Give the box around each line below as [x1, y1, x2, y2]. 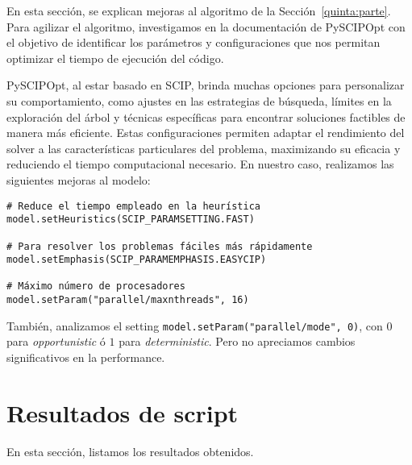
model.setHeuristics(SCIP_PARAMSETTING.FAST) [6, 214, 255, 226]
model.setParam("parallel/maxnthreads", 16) [6, 294, 249, 306]
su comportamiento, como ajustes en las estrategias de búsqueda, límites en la [6, 92, 392, 109]
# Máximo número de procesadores [6, 280, 185, 293]
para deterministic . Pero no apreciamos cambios [119, 333, 356, 350]
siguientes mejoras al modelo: [6, 171, 151, 188]
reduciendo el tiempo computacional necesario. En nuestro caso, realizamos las [6, 156, 394, 172]
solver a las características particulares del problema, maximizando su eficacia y [6, 139, 401, 156]
